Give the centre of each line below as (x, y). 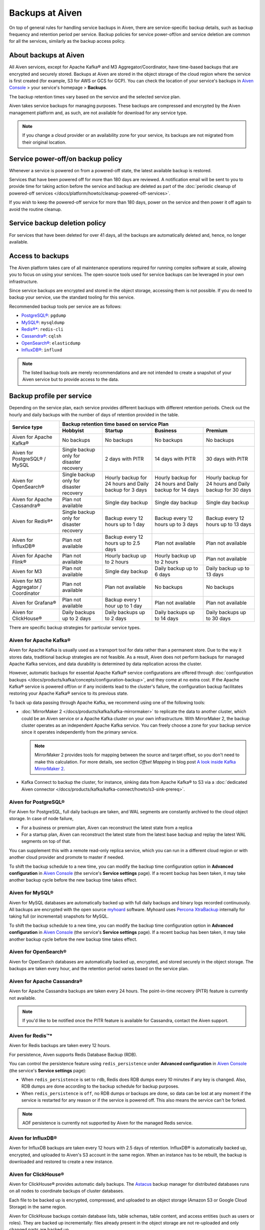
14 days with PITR (175, 459)
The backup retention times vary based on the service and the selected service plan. (95, 96)
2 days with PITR (124, 459)
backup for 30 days (228, 490)
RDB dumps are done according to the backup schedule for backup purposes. (100, 1086)
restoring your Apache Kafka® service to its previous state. (69, 693)
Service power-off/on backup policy (66, 159)
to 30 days (218, 618)
